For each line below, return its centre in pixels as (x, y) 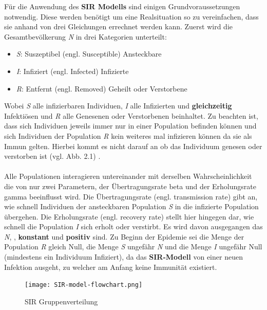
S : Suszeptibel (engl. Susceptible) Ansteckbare (89, 54)
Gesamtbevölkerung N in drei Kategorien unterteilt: (85, 36)
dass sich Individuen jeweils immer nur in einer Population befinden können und (130, 126)
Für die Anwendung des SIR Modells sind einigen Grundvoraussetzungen (122, 6)
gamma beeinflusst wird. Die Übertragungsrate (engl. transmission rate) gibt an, (131, 196)
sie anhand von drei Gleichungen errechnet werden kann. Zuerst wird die (119, 26)
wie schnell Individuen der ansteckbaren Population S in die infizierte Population (131, 206)
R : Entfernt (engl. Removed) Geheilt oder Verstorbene (102, 88)
